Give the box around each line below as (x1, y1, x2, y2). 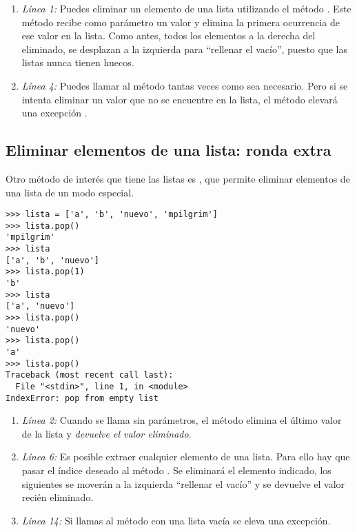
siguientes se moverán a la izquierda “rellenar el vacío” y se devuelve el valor (21, 476, 345, 491)
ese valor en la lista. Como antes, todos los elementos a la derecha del (21, 28, 316, 43)
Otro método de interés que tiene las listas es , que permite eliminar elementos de (6, 171, 350, 185)
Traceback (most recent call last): (6, 370, 174, 380)
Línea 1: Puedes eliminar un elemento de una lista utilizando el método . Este (21, 1, 351, 15)
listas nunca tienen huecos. (21, 55, 134, 70)
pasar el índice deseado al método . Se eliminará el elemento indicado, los (21, 463, 331, 478)
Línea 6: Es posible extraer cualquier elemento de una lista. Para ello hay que (21, 449, 350, 464)
